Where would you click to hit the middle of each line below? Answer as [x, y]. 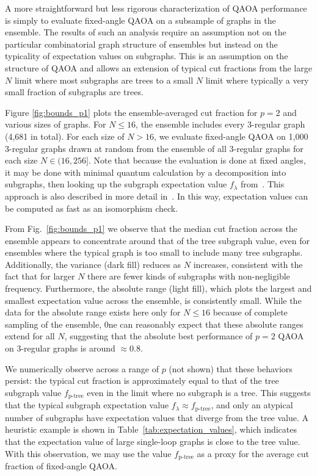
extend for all [30, 336]
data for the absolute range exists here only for [93, 312]
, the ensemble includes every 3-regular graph [220, 124]
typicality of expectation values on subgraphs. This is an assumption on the [147, 56]
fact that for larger [40, 276]
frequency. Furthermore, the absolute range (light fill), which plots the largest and [158, 288]
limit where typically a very [257, 80]
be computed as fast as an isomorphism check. [92, 208]
